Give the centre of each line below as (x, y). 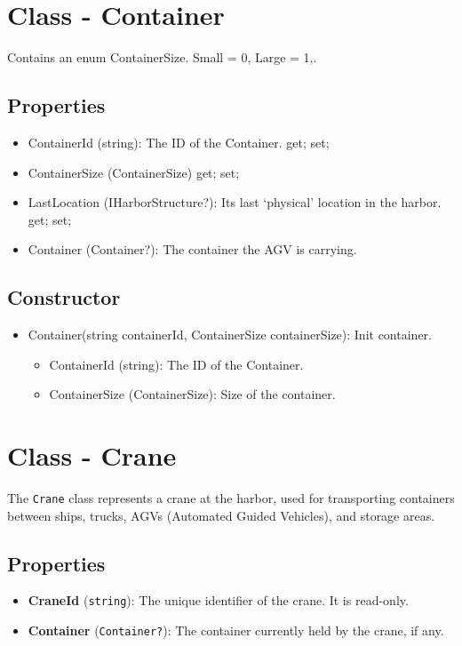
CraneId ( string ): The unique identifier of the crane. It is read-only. (218, 600)
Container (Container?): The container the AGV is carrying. (192, 249)
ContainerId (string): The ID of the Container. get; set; (179, 142)
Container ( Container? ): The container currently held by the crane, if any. (236, 630)
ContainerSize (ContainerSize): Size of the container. (192, 394)
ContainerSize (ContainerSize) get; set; (134, 172)
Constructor (64, 297)
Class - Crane (92, 455)
